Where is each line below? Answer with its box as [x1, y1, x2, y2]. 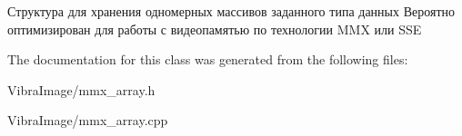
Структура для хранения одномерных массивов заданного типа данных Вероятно [7, 2, 455, 20]
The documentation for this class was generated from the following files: [7, 50, 408, 69]
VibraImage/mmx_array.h [7, 80, 156, 99]
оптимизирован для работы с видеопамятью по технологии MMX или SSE [7, 19, 422, 38]
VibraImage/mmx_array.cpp [7, 111, 168, 130]
